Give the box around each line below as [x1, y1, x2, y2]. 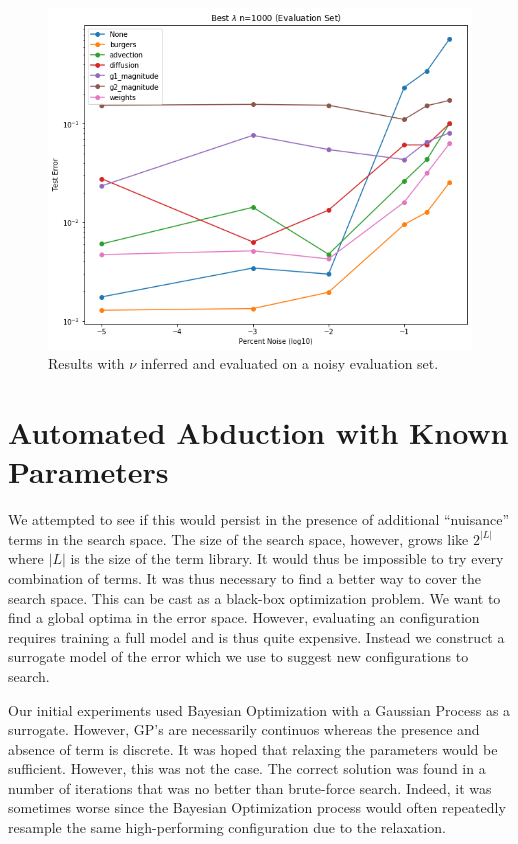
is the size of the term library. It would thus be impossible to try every [70, 548, 504, 569]
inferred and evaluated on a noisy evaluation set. [140, 353, 439, 374]
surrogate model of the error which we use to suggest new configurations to [8, 646, 469, 667]
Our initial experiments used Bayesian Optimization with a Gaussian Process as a [8, 699, 511, 720]
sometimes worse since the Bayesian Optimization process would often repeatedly [8, 797, 506, 818]
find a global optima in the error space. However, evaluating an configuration [8, 607, 480, 628]
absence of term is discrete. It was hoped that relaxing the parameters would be [8, 738, 498, 759]
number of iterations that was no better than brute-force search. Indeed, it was [8, 777, 492, 798]
